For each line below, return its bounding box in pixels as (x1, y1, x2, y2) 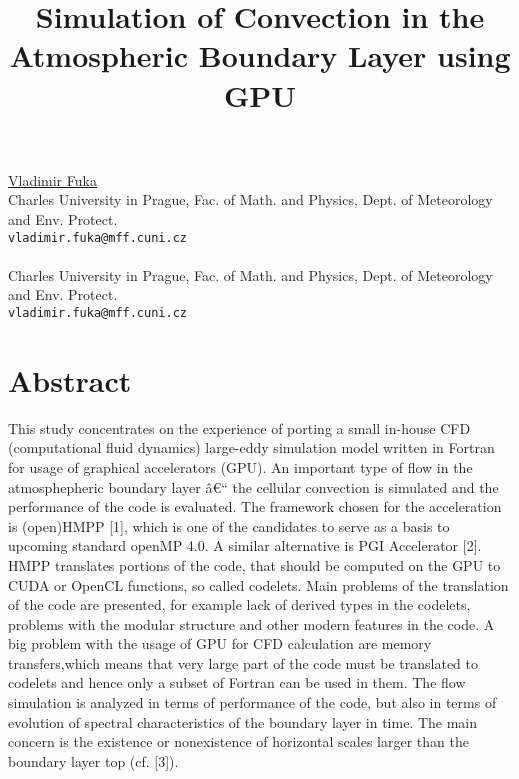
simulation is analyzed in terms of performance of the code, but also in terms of (8, 692, 497, 713)
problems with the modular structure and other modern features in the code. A (8, 613, 495, 634)
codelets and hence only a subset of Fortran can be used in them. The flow (8, 672, 466, 693)
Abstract (8, 359, 132, 400)
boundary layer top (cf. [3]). (8, 750, 179, 771)
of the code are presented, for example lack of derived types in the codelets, (8, 594, 471, 615)
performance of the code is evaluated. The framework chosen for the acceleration (8, 496, 502, 517)
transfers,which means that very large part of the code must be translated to (8, 652, 478, 673)
